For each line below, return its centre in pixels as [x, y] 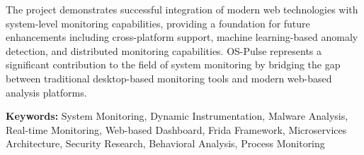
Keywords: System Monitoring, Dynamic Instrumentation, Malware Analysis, [177, 116]
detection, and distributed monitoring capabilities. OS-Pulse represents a [164, 50]
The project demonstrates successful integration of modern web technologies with [182, 9]
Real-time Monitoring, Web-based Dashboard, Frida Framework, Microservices [176, 129]
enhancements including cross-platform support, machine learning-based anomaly [182, 37]
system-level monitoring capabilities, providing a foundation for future [158, 23]
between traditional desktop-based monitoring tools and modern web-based [169, 78]
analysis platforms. [46, 92]
